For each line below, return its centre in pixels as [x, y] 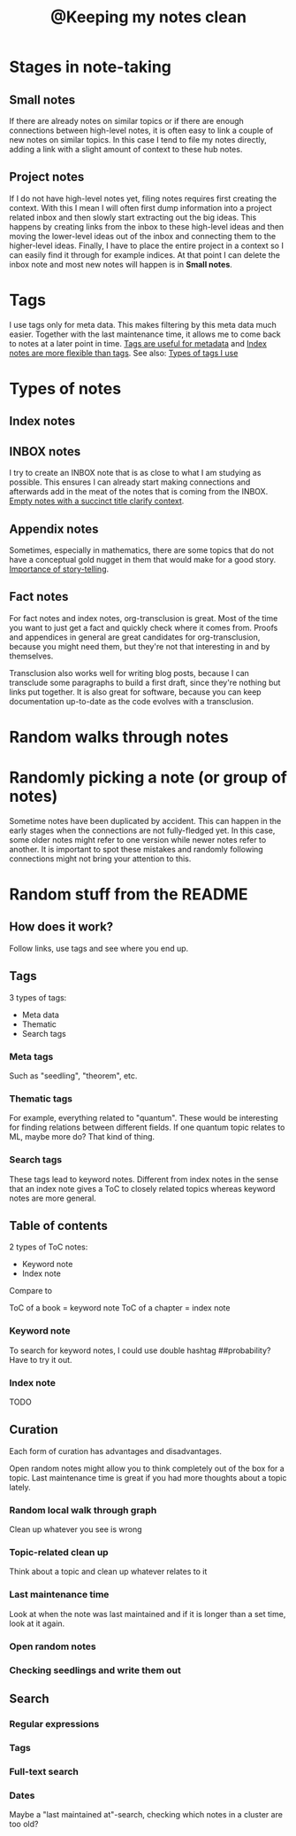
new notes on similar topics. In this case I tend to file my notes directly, [138, 140]
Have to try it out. [41, 1359]
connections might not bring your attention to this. [100, 859]
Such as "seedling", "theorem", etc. [73, 1076]
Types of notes [65, 389]
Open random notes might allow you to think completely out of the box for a [147, 1468]
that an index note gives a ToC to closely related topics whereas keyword [142, 1188]
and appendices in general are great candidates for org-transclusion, [135, 637]
